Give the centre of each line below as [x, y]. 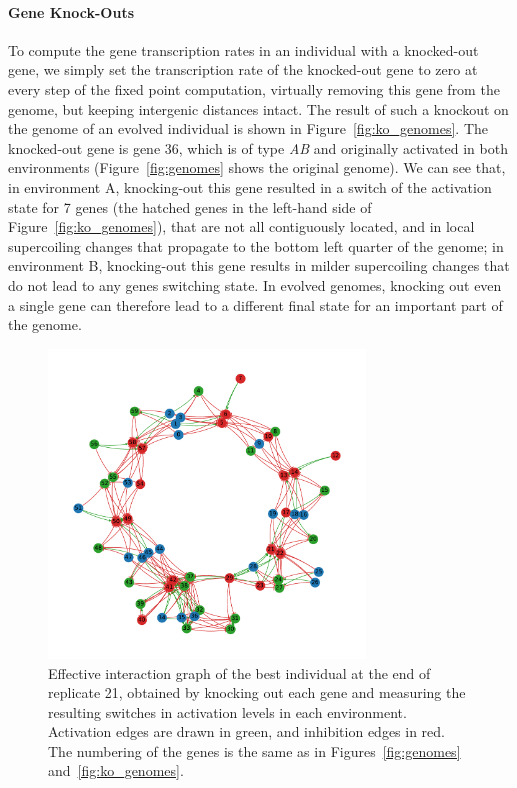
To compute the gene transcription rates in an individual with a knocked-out [243, 49]
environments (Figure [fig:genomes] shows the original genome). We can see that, [257, 167]
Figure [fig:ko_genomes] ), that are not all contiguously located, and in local [241, 226]
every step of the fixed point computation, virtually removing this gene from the [254, 88]
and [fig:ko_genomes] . [116, 770]
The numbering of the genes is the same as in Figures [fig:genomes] [254, 750]
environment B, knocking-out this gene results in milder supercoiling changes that [259, 265]
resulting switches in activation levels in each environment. [227, 711]
